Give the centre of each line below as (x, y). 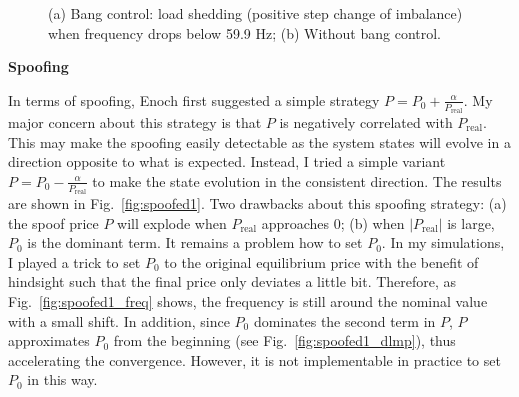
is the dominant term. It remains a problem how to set (195, 242)
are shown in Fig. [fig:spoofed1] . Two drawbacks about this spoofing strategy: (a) (257, 203)
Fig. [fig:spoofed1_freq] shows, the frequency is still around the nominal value (248, 301)
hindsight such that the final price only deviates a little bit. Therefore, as (232, 281)
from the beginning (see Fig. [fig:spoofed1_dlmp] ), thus (284, 340)
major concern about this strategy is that (135, 122)
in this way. (62, 379)
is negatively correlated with (366, 122)
